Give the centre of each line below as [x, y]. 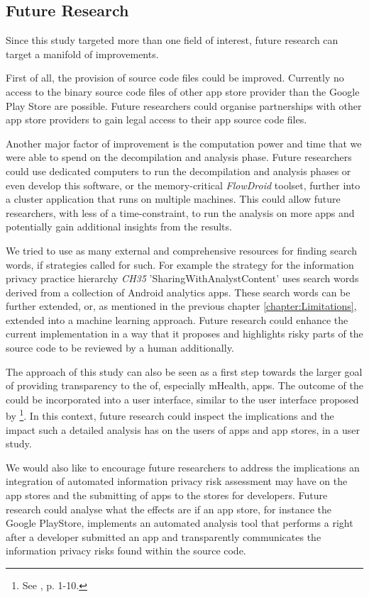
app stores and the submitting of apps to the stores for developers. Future [167, 495]
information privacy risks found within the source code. [126, 551]
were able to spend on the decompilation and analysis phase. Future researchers [179, 157]
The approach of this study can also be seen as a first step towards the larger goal [184, 371]
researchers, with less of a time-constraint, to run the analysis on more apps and [180, 212]
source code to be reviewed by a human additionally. [120, 348]
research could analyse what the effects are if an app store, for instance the [169, 509]
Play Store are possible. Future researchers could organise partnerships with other [184, 105]
